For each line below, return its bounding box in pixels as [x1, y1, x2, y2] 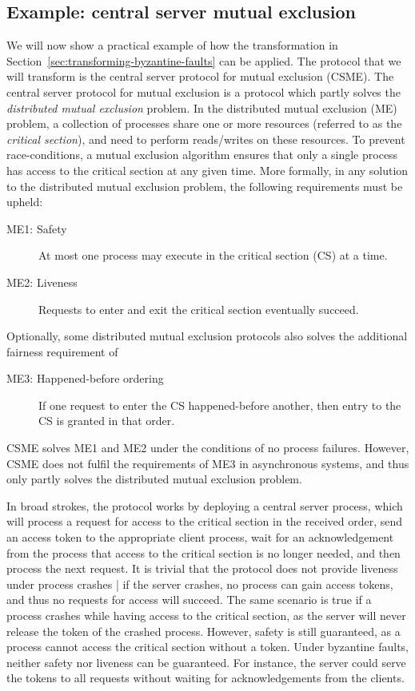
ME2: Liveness [6, 273, 78, 290]
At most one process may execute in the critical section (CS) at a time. [38, 247, 388, 264]
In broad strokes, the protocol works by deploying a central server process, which [6, 497, 403, 514]
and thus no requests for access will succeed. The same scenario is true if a [6, 591, 372, 608]
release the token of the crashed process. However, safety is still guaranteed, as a [6, 622, 401, 639]
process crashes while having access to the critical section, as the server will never [6, 607, 406, 624]
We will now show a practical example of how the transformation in [6, 37, 338, 54]
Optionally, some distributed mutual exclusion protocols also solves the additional [6, 328, 408, 344]
